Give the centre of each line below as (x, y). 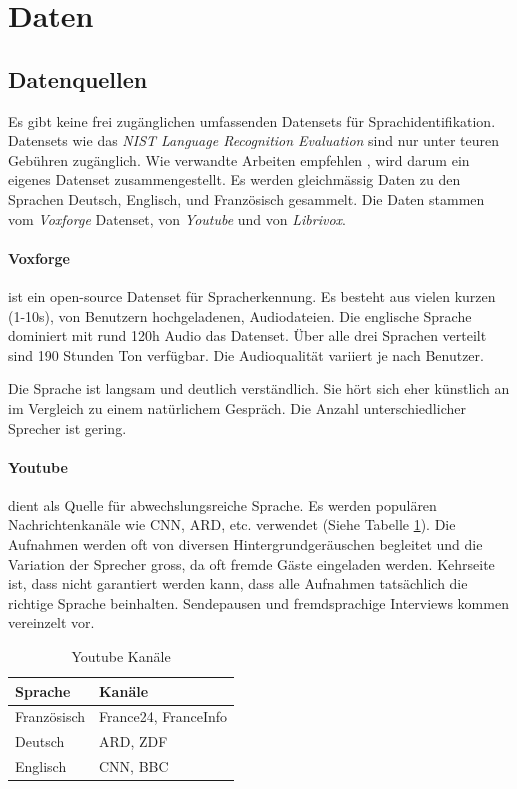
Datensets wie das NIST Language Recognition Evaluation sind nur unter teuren (253, 140)
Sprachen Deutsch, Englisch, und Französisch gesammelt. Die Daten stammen (246, 198)
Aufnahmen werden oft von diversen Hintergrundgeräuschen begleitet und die (245, 544)
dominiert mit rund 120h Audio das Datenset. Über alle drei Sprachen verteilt (247, 335)
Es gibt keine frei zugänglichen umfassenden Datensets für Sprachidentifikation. (252, 120)
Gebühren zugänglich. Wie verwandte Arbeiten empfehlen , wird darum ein (239, 159)
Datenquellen (78, 78)
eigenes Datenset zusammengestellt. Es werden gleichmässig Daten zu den (234, 179)
